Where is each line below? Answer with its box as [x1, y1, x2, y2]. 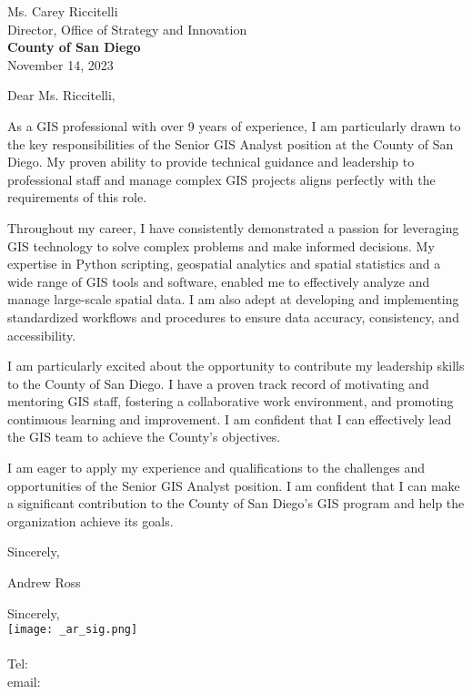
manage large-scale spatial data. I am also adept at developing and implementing [7, 290, 459, 309]
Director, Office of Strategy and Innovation [7, 19, 247, 38]
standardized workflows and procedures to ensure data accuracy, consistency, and [7, 307, 459, 326]
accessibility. [7, 325, 76, 344]
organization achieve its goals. [7, 511, 174, 530]
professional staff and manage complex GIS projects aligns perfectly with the [7, 169, 436, 189]
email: [7, 672, 41, 691]
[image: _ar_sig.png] [7, 623, 138, 637]
